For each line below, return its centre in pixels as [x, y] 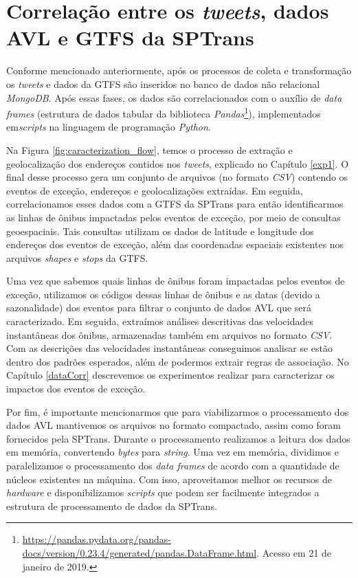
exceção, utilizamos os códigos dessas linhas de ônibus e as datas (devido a [163, 294]
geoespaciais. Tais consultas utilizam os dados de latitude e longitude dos [160, 231]
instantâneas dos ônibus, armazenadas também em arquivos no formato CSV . [169, 334]
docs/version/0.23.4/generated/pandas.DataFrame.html [139, 552]
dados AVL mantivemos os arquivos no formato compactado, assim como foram [174, 425]
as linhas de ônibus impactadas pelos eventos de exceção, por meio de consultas [174, 217]
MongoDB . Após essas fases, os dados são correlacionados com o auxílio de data [174, 97]
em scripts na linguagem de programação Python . [109, 127]
